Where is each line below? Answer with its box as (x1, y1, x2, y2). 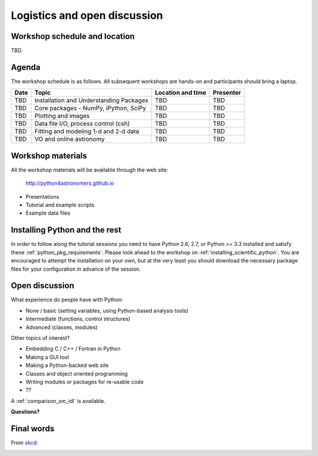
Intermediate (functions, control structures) (25, 316, 131, 323)
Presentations (25, 193, 59, 200)
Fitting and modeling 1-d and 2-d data (34, 127, 140, 136)
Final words (11, 424, 55, 434)
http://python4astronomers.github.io (25, 180, 114, 187)
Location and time (155, 88, 207, 97)
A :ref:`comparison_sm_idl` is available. (11, 397, 106, 404)
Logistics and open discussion (11, 9, 163, 22)
